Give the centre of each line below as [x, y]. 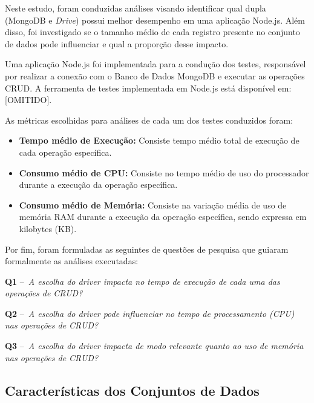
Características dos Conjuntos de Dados [132, 390]
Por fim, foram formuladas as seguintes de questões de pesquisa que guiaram [147, 249]
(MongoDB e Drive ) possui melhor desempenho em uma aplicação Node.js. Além [155, 20]
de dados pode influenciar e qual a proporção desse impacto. [117, 43]
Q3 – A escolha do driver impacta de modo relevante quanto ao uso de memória [154, 346]
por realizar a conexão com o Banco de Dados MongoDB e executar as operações [155, 75]
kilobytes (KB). [48, 228]
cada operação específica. [65, 152]
